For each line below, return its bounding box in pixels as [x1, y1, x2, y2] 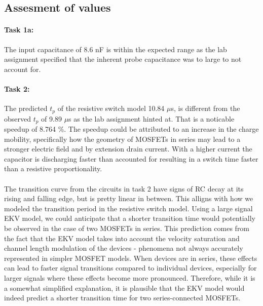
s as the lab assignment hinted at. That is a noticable [68, 113, 235, 124]
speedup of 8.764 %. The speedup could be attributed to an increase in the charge [4, 124, 259, 134]
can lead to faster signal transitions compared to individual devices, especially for [4, 262, 257, 273]
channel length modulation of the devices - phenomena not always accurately [4, 243, 243, 253]
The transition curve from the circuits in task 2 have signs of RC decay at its [4, 183, 244, 194]
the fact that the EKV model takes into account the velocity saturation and [4, 233, 240, 243]
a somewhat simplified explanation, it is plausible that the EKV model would [4, 282, 245, 293]
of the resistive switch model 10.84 [57, 103, 165, 113]
